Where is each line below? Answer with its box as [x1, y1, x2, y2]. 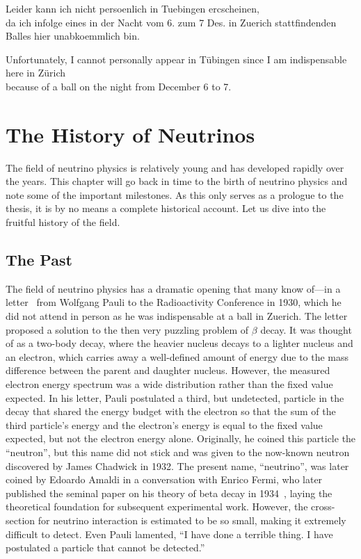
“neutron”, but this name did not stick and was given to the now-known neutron [6, 444, 350, 459]
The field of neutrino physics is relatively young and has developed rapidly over [6, 160, 344, 175]
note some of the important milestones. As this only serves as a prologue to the [6, 187, 344, 202]
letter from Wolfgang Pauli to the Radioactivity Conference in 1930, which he [6, 295, 342, 309]
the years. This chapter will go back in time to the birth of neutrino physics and [6, 174, 348, 188]
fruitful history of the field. [6, 215, 120, 229]
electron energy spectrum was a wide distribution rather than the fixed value [6, 377, 333, 391]
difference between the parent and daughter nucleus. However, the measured [6, 363, 330, 378]
